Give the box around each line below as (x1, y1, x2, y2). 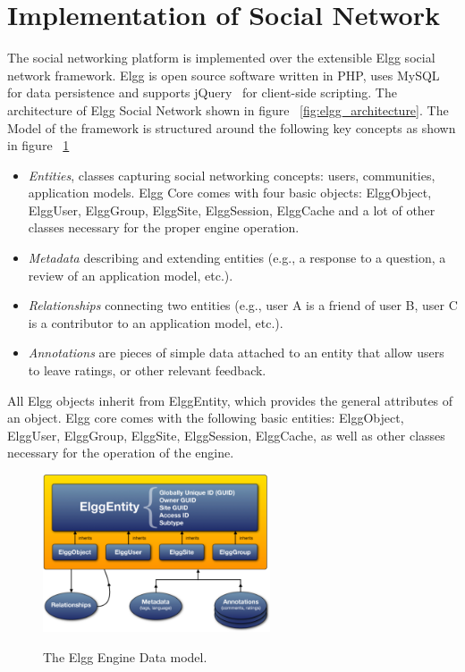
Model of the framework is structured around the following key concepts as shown (7, 118, 456, 137)
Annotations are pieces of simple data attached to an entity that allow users (28, 343, 444, 362)
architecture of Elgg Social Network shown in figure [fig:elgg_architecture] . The (7, 100, 449, 119)
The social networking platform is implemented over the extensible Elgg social (7, 48, 435, 67)
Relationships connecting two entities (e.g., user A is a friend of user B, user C (28, 296, 458, 315)
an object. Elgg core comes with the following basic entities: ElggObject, (7, 408, 404, 427)
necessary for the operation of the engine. (7, 443, 234, 462)
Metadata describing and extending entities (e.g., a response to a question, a (28, 248, 446, 267)
